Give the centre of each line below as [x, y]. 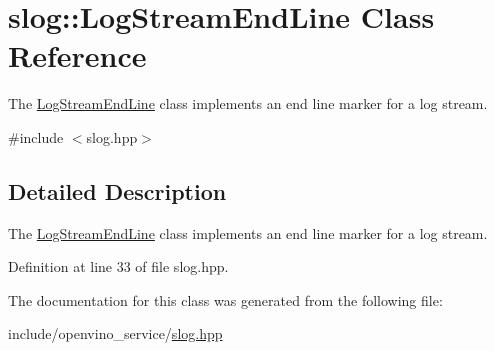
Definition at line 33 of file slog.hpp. [118, 266]
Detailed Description [117, 190]
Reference [77, 55]
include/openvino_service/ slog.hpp [115, 333]
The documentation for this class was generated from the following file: [225, 299]
